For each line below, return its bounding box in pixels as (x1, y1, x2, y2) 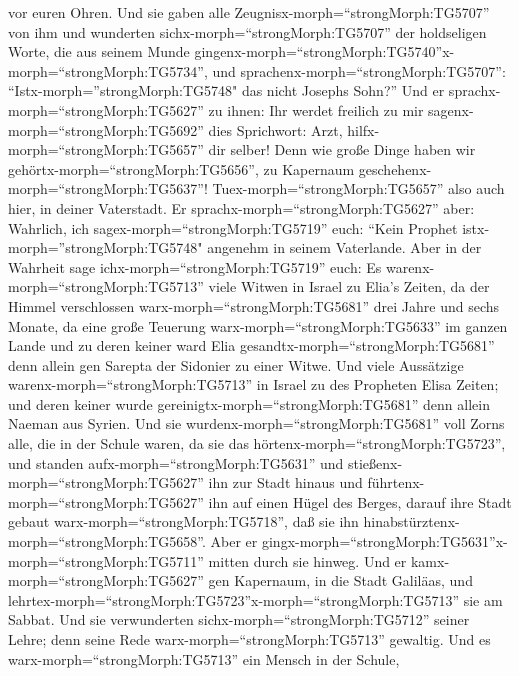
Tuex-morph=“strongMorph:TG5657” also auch (212, 178, 505, 199)
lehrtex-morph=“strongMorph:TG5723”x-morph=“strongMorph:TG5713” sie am (8, 589, 503, 610)
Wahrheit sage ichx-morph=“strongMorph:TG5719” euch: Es (8, 256, 382, 277)
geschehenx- (358, 158, 432, 179)
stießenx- (347, 452, 403, 473)
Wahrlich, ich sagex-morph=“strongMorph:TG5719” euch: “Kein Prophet (8, 217, 458, 238)
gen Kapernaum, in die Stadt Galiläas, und (208, 570, 473, 591)
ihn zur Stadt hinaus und (208, 472, 363, 493)
